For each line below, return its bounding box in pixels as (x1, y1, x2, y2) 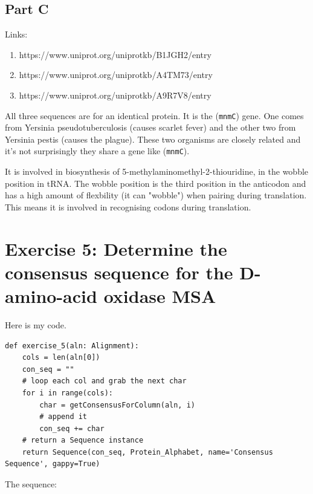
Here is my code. (5, 318, 66, 331)
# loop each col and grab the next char (22, 377, 187, 386)
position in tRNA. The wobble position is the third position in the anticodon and (5, 177, 306, 189)
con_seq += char (39, 424, 105, 433)
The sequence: (5, 478, 57, 490)
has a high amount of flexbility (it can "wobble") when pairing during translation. (5, 189, 307, 201)
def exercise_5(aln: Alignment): (5, 341, 139, 350)
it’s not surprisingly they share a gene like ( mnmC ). (5, 145, 190, 157)
